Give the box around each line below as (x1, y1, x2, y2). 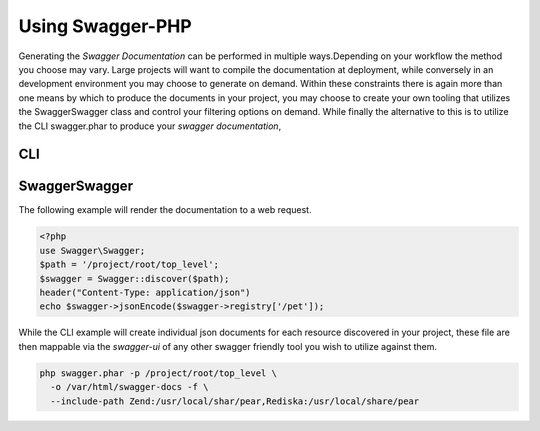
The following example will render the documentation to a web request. (18, 204, 312, 216)
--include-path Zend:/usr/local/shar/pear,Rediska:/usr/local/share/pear (50, 395, 420, 407)
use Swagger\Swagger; (39, 245, 146, 256)
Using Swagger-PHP (18, 15, 192, 37)
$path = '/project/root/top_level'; (39, 259, 220, 270)
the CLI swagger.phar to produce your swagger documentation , (18, 120, 282, 132)
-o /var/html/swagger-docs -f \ (50, 381, 209, 393)
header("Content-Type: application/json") (39, 286, 251, 298)
